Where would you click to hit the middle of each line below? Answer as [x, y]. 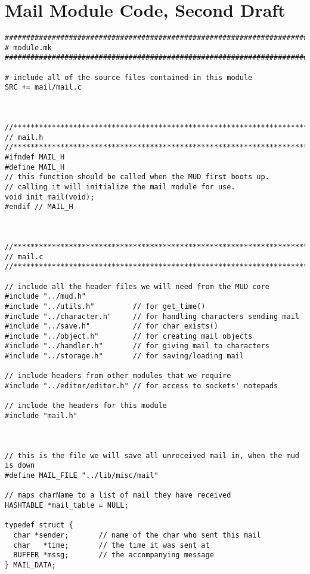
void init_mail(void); [50, 197]
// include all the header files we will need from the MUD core [137, 286]
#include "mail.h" [41, 416]
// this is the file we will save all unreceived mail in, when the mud [152, 455]
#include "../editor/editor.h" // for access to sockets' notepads [142, 386]
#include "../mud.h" [46, 297]
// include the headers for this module [86, 406]
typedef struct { [39, 525]
